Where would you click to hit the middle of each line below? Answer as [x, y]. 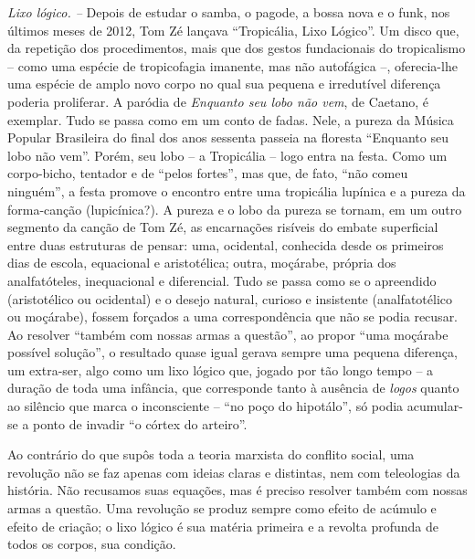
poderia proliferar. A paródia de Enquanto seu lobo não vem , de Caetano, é [218, 101]
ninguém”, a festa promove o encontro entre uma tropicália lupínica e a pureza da [237, 190]
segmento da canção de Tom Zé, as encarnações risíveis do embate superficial [223, 227]
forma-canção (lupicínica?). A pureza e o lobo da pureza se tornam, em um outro [235, 209]
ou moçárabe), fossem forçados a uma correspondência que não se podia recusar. [233, 316]
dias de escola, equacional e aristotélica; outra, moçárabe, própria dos [202, 263]
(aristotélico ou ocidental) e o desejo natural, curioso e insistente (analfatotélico [230, 298]
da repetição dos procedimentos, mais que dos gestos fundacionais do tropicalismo [237, 48]
